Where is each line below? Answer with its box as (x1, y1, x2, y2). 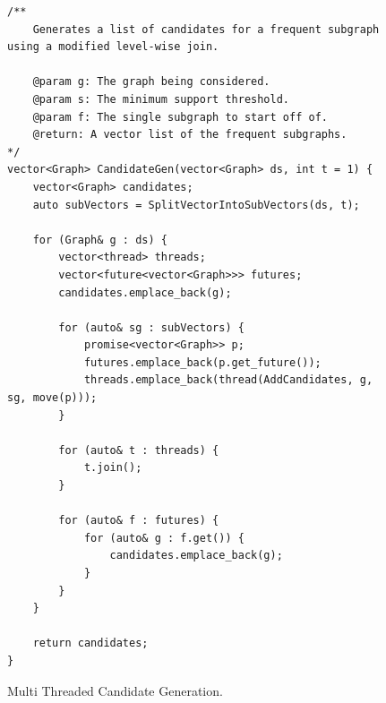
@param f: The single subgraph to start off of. (32, 110, 328, 124)
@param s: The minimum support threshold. (32, 92, 289, 106)
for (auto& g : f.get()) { (83, 531, 244, 544)
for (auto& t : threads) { (58, 443, 219, 457)
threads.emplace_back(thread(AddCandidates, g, (83, 373, 373, 387)
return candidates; (32, 637, 149, 650)
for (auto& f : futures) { (58, 514, 219, 527)
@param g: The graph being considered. (32, 75, 270, 89)
